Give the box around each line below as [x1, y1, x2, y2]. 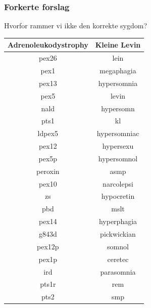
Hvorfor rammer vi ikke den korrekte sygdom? [4, 20, 147, 31]
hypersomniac [96, 128, 139, 139]
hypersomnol [98, 153, 138, 163]
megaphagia [99, 65, 136, 75]
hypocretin [101, 191, 135, 201]
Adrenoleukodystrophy [8, 39, 88, 50]
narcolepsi [103, 178, 133, 189]
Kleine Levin [95, 39, 141, 50]
